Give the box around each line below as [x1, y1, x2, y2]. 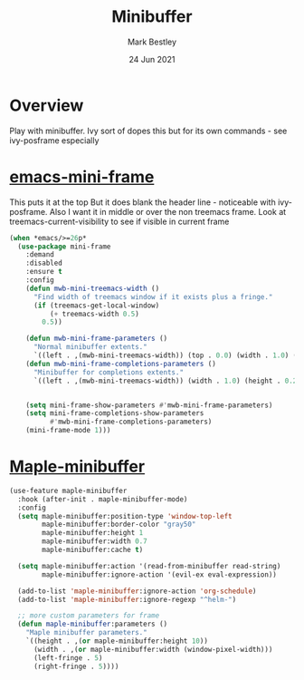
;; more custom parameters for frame [17, 611, 160, 620]
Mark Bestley [127, 36, 177, 47]
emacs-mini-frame [9, 166, 155, 187]
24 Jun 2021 [128, 53, 176, 64]
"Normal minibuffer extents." [33, 343, 147, 352]
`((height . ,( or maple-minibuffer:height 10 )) [25, 636, 208, 646]
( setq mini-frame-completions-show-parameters [25, 409, 204, 418]
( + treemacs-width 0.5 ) [49, 309, 140, 318]
